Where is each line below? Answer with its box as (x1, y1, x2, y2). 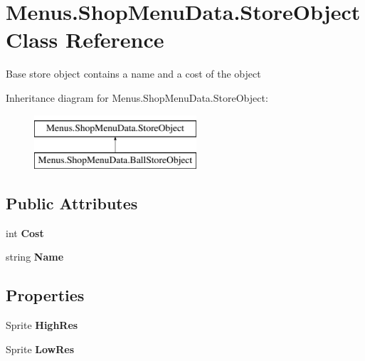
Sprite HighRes (6, 318, 78, 333)
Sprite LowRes (6, 341, 75, 356)
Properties (6, 284, 85, 306)
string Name (6, 249, 64, 264)
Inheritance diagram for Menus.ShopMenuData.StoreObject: (6, 90, 268, 105)
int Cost (6, 225, 44, 240)
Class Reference (6, 25, 164, 54)
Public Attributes (6, 192, 138, 214)
